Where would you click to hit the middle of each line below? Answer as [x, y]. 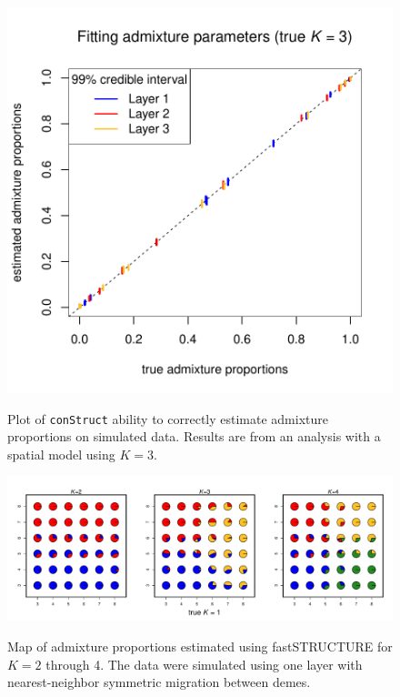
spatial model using [61, 454]
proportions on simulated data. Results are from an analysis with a [194, 436]
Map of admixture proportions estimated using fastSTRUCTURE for [200, 646]
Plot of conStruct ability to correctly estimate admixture [168, 418]
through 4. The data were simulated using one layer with [204, 664]
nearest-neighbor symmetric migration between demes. [159, 682]
